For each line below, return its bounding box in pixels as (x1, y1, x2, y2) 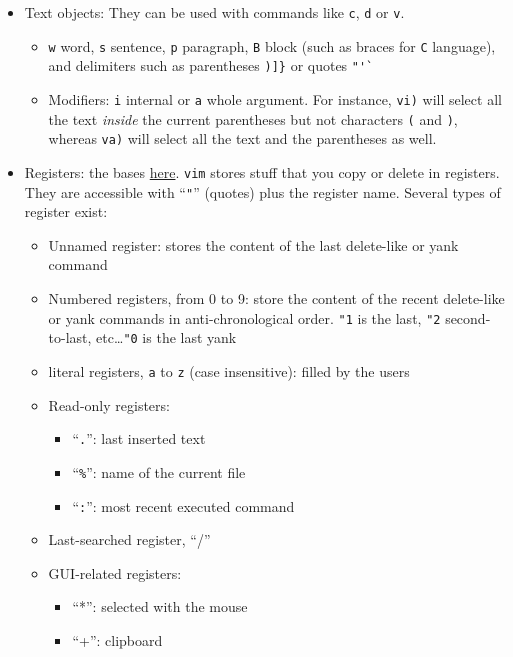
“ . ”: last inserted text (72, 428, 206, 449)
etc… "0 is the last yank (96, 327, 237, 348)
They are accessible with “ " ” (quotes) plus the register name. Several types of (24, 181, 501, 202)
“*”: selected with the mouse (72, 596, 248, 617)
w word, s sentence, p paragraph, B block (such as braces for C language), (48, 35, 496, 56)
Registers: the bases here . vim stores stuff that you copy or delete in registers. (24, 161, 500, 182)
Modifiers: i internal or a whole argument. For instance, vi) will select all (48, 88, 502, 109)
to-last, (48, 327, 92, 348)
